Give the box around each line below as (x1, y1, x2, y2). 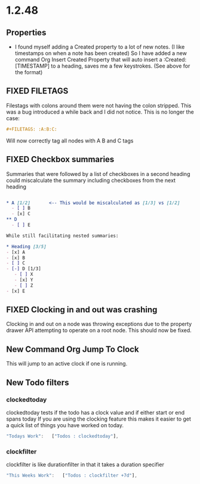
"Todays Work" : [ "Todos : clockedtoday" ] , (6, 433, 119, 439)
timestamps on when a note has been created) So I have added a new (14, 50, 187, 57)
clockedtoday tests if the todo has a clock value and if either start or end (6, 409, 185, 416)
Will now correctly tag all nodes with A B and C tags (6, 137, 134, 144)
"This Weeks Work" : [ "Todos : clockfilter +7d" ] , (6, 473, 137, 479)
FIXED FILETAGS (6, 86, 69, 96)
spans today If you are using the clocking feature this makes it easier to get (6, 415, 191, 422)
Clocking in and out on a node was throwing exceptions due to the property (6, 321, 192, 328)
